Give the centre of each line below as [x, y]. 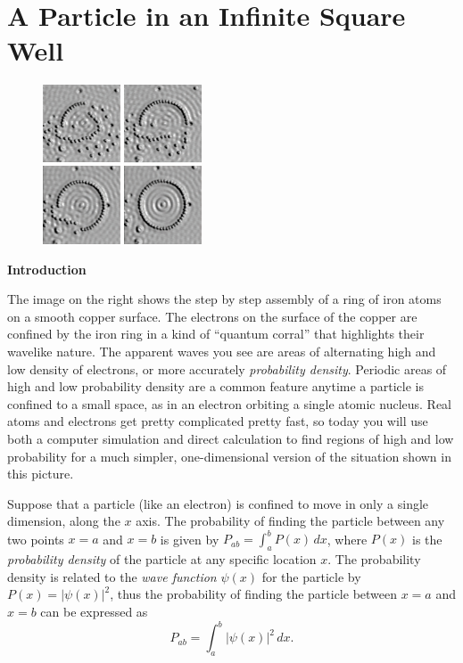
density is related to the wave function [112, 576]
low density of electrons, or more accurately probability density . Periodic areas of [227, 368]
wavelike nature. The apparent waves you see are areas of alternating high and [222, 352]
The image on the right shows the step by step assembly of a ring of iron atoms [224, 299]
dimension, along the [64, 521]
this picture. [41, 474]
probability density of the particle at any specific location [162, 559]
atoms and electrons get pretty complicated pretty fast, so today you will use [218, 421]
